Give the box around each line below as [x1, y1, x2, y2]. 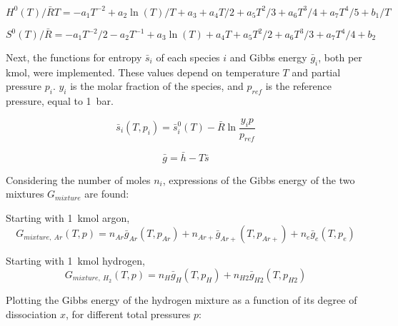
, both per [318, 50, 362, 64]
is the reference [265, 78, 332, 93]
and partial [292, 64, 341, 79]
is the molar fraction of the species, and [70, 78, 244, 93]
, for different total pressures [66, 306, 191, 321]
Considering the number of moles [6, 172, 151, 187]
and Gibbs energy [229, 50, 307, 64]
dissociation [6, 306, 57, 321]
